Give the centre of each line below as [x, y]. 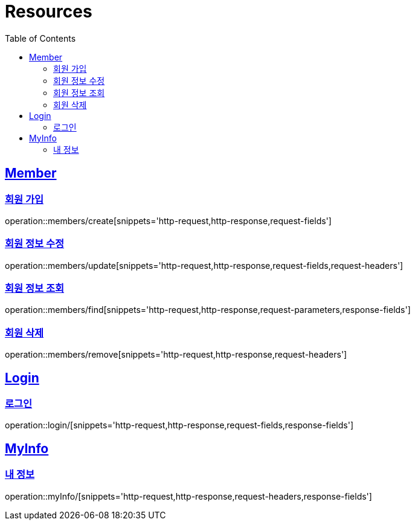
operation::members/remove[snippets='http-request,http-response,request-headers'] [176, 355]
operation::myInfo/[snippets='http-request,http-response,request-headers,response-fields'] [188, 496]
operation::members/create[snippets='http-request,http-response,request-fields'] [168, 221]
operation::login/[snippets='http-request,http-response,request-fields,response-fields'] [179, 425]
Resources [49, 11]
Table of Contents [40, 38]
